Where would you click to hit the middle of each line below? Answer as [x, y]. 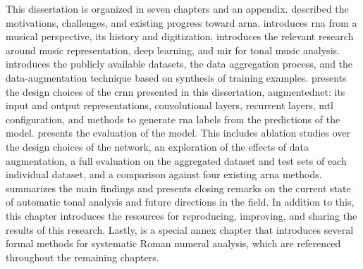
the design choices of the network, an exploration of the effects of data [157, 146]
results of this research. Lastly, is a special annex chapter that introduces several [180, 229]
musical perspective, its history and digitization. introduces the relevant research [180, 36]
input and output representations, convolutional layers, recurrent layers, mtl [170, 105]
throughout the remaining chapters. [82, 257]
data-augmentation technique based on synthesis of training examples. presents [176, 77]
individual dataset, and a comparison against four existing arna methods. [164, 174]
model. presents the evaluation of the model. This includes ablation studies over [178, 133]
